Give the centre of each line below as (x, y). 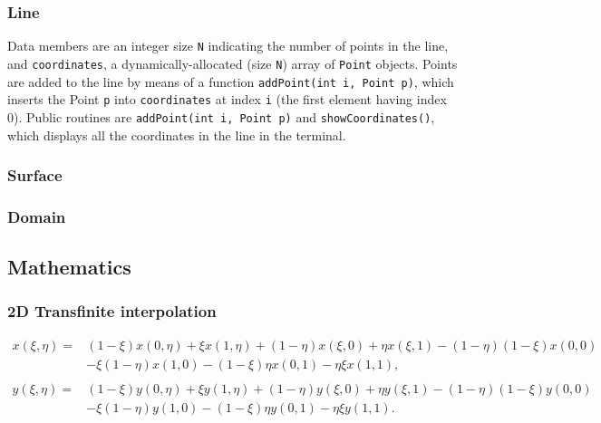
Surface (35, 175)
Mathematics (69, 267)
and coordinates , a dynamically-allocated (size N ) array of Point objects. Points (233, 63)
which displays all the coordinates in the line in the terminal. (177, 135)
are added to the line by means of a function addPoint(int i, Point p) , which (231, 81)
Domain (37, 216)
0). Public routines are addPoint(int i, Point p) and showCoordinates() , (221, 116)
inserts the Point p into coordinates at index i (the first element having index (227, 99)
